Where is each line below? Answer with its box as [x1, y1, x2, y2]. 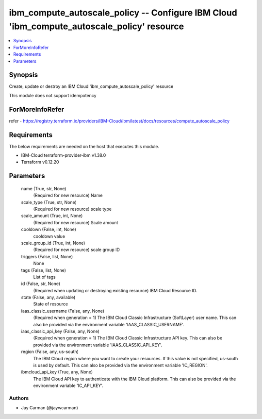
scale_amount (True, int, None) [21, 213, 83, 218]
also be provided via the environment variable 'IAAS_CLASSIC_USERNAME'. [33, 321, 184, 327]
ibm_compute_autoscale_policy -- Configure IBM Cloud [9, 7, 237, 18]
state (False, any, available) [21, 294, 76, 301]
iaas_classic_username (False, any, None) [21, 308, 104, 314]
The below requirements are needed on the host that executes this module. [9, 143, 160, 149]
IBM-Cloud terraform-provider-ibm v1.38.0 [21, 152, 106, 158]
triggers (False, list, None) [21, 253, 73, 259]
